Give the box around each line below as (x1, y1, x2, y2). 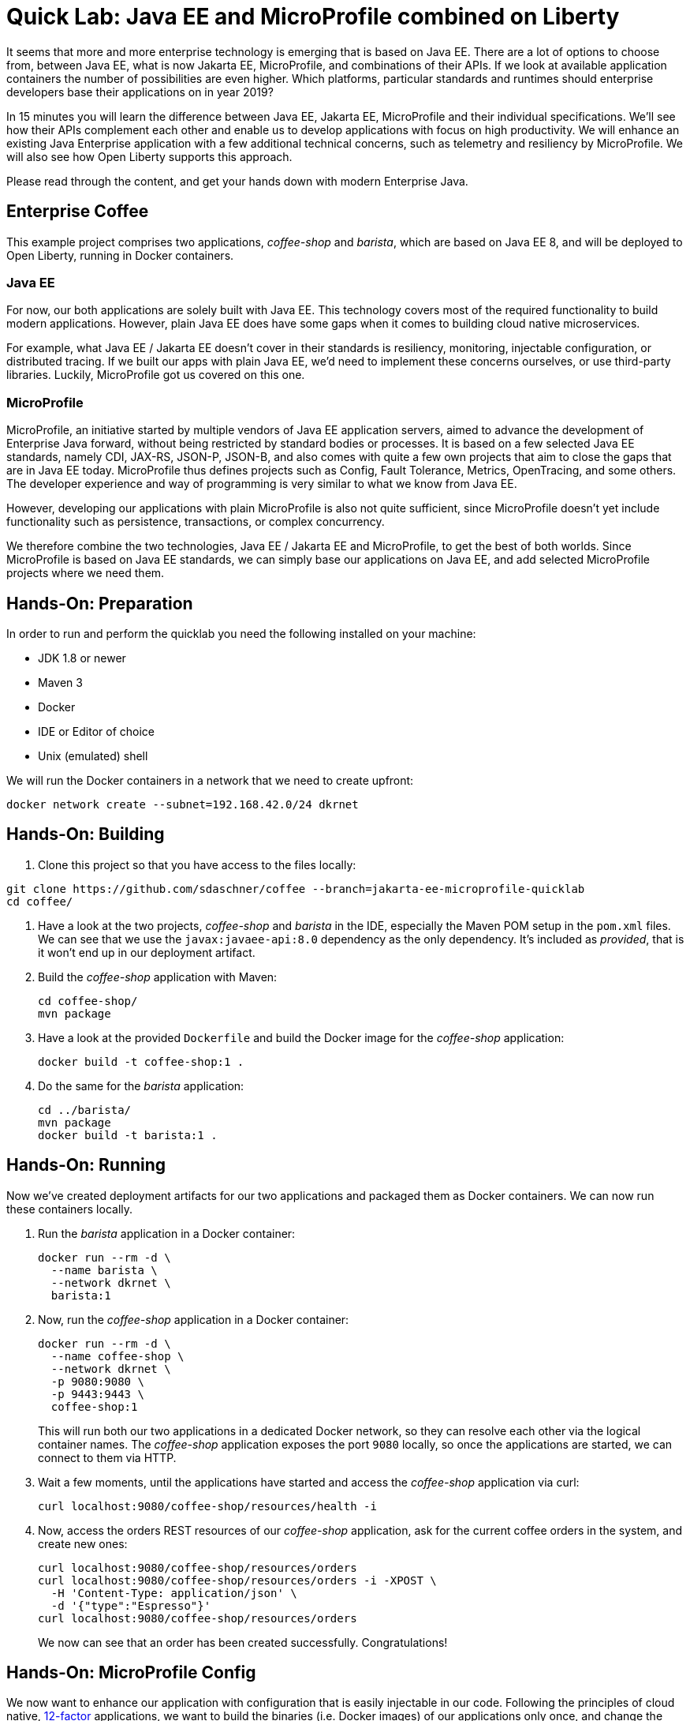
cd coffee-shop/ (38, 994, 138, 1007)
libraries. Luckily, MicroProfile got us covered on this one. (6, 368, 305, 382)
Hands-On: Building (6, 824, 165, 845)
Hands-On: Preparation (6, 593, 193, 613)
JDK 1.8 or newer (38, 651, 126, 665)
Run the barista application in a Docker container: (38, 1226, 296, 1240)
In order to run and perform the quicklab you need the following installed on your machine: (6, 626, 476, 640)
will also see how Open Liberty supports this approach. (6, 149, 293, 163)
